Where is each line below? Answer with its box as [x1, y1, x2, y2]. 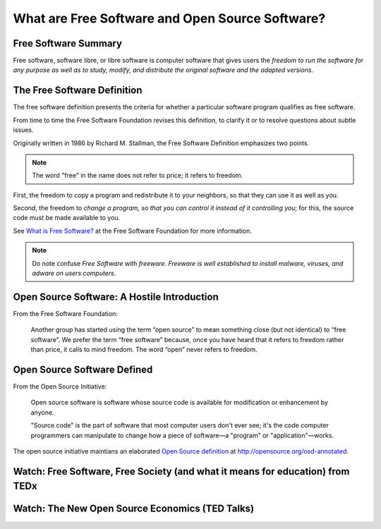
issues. [13, 126, 35, 134]
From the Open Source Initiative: [13, 382, 107, 391]
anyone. [30, 408, 54, 416]
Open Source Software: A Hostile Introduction [13, 291, 219, 303]
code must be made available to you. [13, 214, 121, 222]
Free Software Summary [13, 37, 123, 49]
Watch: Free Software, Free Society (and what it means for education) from [13, 466, 350, 478]
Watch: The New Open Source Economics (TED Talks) [13, 503, 254, 515]
